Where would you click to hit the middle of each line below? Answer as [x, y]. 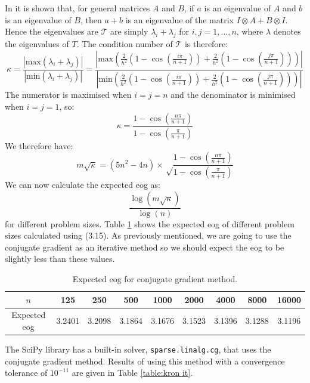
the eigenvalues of [37, 43]
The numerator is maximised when [68, 95]
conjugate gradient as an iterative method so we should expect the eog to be [145, 247]
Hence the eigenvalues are [52, 31]
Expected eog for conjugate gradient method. [155, 278]
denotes [287, 31]
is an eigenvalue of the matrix [179, 19]
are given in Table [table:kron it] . [132, 373]
